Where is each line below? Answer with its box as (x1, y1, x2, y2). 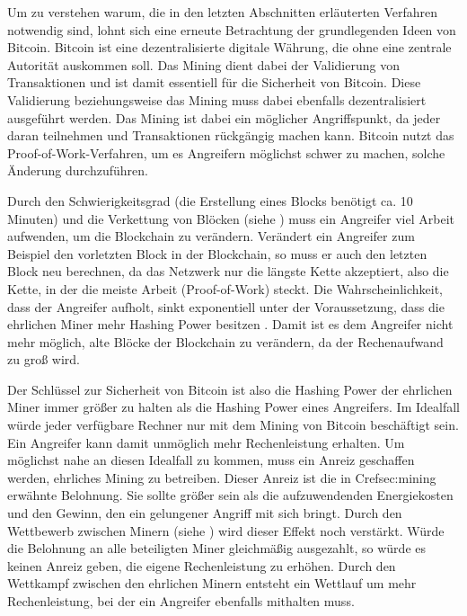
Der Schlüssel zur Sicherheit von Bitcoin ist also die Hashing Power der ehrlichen (7, 379, 453, 398)
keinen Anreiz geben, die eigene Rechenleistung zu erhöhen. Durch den (7, 556, 396, 575)
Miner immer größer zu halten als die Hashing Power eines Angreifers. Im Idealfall (7, 397, 460, 416)
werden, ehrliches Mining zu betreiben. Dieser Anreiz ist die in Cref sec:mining (7, 468, 436, 487)
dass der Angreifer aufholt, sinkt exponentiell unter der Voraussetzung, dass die (7, 297, 445, 316)
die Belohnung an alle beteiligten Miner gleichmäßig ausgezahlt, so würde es (7, 539, 426, 558)
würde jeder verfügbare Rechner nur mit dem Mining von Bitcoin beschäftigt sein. (7, 415, 459, 434)
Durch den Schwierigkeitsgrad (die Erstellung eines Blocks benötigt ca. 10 (7, 191, 413, 210)
